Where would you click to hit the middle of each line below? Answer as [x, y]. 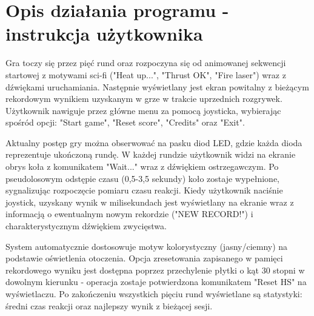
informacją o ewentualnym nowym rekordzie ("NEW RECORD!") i [129, 214]
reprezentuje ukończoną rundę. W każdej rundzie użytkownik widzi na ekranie [151, 154]
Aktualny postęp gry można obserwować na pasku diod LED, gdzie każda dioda [154, 142]
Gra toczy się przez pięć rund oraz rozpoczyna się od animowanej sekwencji [146, 63]
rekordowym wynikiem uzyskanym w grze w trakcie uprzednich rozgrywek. [144, 99]
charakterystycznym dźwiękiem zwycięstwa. [86, 226]
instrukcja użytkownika [104, 34]
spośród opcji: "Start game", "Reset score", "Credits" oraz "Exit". [125, 122]
